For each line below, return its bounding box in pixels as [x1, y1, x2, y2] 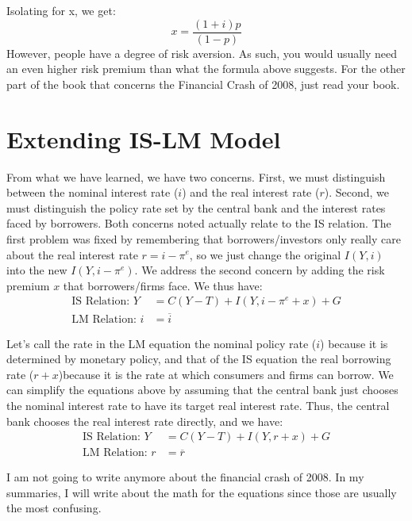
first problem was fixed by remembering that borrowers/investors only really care [6, 230, 401, 247]
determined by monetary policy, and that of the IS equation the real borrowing [6, 351, 391, 367]
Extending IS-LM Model [6, 122, 281, 155]
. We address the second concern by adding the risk [134, 262, 385, 278]
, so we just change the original [189, 246, 341, 262]
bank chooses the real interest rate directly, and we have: [6, 412, 283, 429]
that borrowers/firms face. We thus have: [63, 277, 263, 293]
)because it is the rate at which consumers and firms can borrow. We [58, 366, 394, 382]
